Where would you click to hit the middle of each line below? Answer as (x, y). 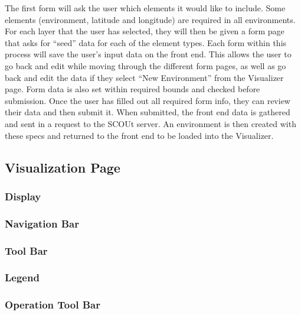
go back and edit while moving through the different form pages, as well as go (145, 65)
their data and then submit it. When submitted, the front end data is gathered (148, 112)
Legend (22, 277)
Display (23, 196)
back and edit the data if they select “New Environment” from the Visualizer (144, 77)
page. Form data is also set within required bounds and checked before (132, 89)
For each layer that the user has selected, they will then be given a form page (145, 31)
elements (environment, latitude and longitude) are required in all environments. (150, 19)
